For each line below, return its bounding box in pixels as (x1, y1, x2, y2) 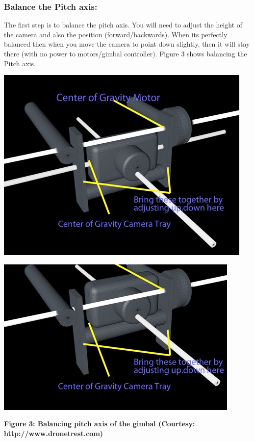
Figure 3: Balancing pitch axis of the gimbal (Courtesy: (4, 418, 195, 429)
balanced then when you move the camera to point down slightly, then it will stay (4, 39, 250, 49)
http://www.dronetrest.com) (4, 428, 103, 438)
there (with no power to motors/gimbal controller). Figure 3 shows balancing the (4, 49, 247, 58)
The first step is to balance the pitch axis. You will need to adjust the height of (4, 20, 243, 30)
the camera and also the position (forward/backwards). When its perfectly (4, 29, 228, 39)
